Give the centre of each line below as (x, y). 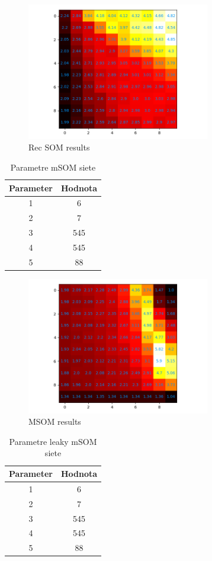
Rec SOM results (59, 147)
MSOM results (55, 421)
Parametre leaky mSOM (53, 441)
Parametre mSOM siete (53, 167)
